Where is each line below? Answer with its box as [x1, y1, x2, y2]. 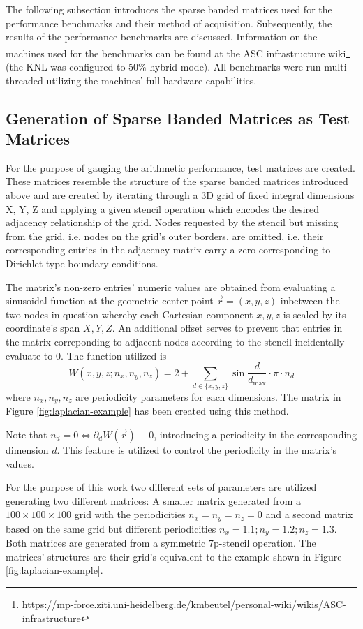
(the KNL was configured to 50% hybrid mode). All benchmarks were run [6, 59, 321, 74]
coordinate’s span [6, 320, 80, 335]
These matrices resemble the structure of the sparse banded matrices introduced [6, 174, 348, 188]
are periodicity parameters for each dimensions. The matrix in [75, 389, 341, 404]
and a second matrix [265, 507, 353, 521]
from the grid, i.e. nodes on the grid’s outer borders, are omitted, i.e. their [6, 228, 324, 243]
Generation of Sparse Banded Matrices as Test [6, 107, 350, 128]
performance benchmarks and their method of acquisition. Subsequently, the [6, 15, 332, 30]
